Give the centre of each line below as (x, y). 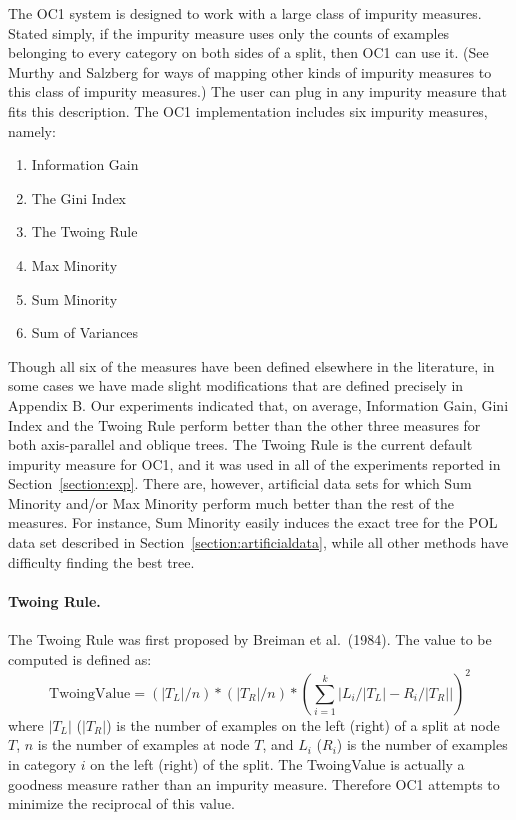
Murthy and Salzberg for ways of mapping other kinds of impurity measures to (250, 71)
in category (42, 763)
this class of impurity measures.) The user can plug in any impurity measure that (257, 91)
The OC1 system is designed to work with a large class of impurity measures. (245, 13)
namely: (32, 130)
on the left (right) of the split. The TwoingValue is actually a (277, 763)
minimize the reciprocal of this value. (121, 803)
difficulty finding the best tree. (101, 561)
